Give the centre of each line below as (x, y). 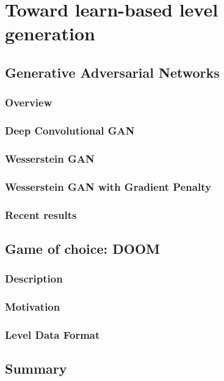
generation (50, 33)
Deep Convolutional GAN (70, 131)
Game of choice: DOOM (82, 248)
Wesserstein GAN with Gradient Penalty (108, 186)
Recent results (41, 214)
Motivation (33, 307)
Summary (36, 368)
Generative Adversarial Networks (112, 72)
